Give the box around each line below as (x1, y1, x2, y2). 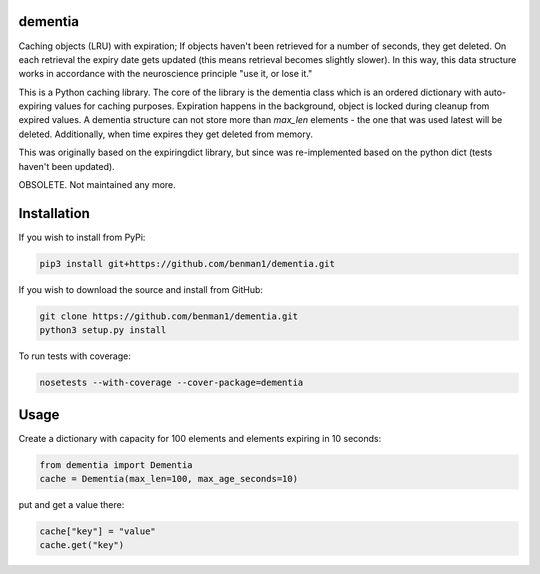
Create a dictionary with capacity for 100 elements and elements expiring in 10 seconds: (18, 432, 382, 444)
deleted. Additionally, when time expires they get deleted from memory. (18, 128, 314, 140)
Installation (18, 205, 90, 222)
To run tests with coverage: (18, 350, 132, 362)
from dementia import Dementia (39, 459, 194, 470)
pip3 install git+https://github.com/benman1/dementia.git (39, 258, 335, 269)
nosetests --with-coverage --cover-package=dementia (39, 377, 304, 389)
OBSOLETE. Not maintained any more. (18, 179, 177, 191)
